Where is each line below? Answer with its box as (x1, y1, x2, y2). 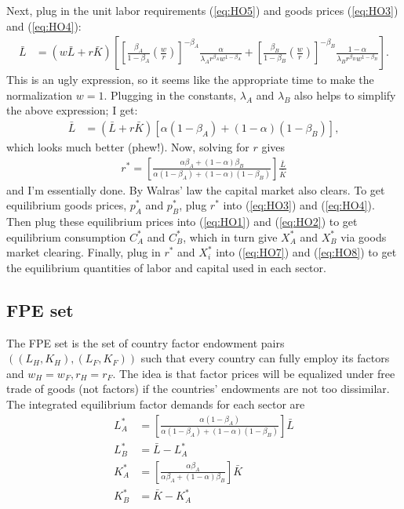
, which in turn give (183, 228, 278, 245)
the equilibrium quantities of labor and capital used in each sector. (6, 259, 326, 275)
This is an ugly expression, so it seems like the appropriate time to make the (6, 71, 374, 88)
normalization (6, 86, 73, 103)
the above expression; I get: (6, 102, 138, 118)
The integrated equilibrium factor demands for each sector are (6, 396, 305, 412)
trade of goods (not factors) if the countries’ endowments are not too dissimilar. (6, 380, 390, 397)
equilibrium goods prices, (6, 197, 127, 213)
